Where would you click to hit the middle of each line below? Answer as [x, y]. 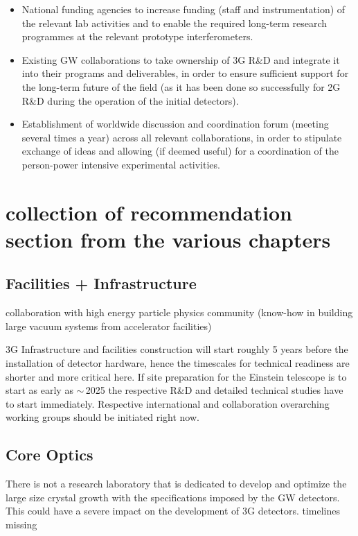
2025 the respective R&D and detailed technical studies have [214, 390]
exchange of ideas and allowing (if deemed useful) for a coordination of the [180, 151]
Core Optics [50, 455]
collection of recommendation [149, 212]
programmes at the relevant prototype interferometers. [137, 36]
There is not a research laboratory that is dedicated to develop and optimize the [176, 484]
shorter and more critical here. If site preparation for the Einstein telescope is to [176, 376]
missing [21, 525]
